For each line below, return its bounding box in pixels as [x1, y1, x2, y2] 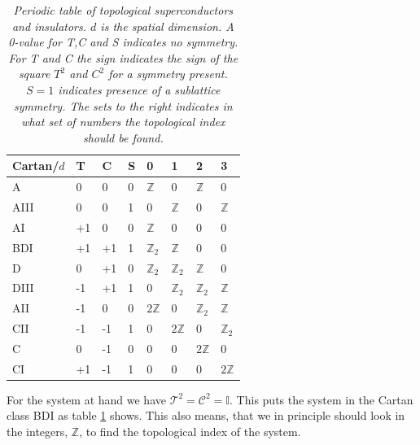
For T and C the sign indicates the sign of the [8, 49, 238, 66]
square [18, 65, 50, 82]
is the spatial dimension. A [100, 17, 234, 34]
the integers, [7, 423, 68, 440]
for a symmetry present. [108, 65, 228, 82]
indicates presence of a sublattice [58, 81, 221, 98]
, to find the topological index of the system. [79, 423, 301, 440]
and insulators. [11, 17, 87, 34]
